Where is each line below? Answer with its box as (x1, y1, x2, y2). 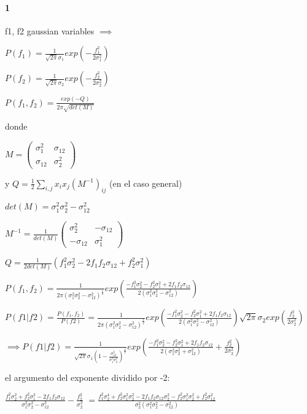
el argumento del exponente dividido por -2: (5, 371, 170, 384)
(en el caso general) (109, 176, 182, 189)
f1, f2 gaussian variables (5, 24, 95, 37)
